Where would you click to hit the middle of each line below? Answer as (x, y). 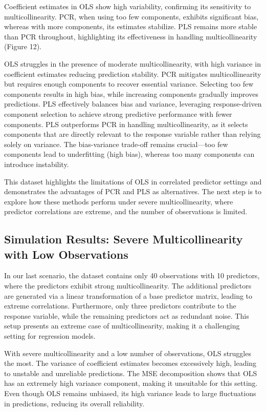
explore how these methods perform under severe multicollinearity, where (119, 201)
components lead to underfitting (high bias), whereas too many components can (129, 154)
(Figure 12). (23, 46)
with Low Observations (66, 254)
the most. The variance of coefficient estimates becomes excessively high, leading (130, 363)
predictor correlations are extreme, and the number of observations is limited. (126, 211)
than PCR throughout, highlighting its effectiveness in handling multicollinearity (131, 36)
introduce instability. (37, 164)
